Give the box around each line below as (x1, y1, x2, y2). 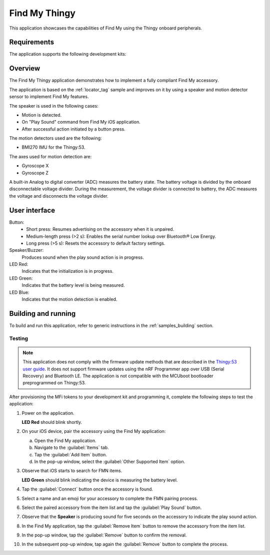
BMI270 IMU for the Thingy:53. (21, 144, 85, 150)
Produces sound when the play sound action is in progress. (21, 254, 144, 260)
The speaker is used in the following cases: (9, 103, 98, 109)
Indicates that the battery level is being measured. (21, 282, 125, 288)
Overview (9, 64, 40, 73)
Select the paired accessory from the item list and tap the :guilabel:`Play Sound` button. (21, 504, 202, 510)
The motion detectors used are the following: (9, 135, 102, 141)
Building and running (9, 309, 76, 318)
